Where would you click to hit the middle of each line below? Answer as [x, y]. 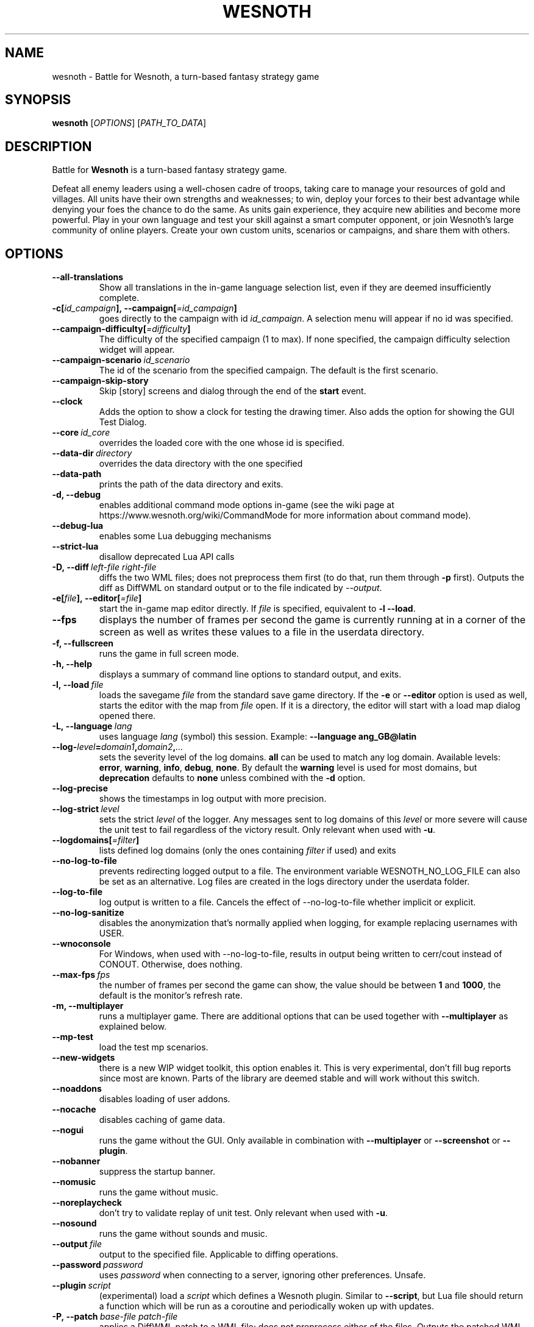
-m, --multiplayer [88, 1006]
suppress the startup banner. [157, 1172]
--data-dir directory [92, 453]
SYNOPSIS [38, 100]
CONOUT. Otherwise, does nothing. [171, 964]
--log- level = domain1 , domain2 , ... [118, 747]
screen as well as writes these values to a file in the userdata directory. [262, 632]
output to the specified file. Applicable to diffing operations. [219, 1254]
